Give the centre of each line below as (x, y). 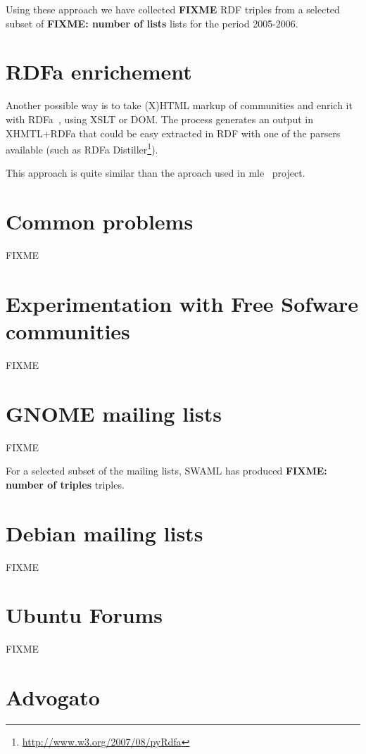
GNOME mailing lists (114, 413)
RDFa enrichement (99, 71)
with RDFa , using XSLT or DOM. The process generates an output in (159, 119)
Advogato (53, 697)
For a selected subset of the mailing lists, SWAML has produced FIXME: (166, 471)
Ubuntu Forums (84, 615)
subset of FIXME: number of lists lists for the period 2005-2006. (152, 23)
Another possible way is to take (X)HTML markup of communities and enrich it (179, 105)
